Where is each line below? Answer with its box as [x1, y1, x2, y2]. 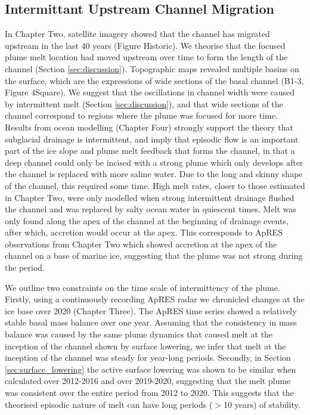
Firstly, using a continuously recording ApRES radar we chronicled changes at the [5, 293, 305, 305]
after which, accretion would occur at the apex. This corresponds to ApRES [5, 226, 283, 239]
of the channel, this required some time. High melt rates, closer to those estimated [5, 179, 305, 191]
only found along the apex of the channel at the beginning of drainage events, [5, 214, 289, 227]
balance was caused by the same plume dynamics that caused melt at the [5, 328, 273, 340]
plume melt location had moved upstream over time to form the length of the [5, 51, 288, 63]
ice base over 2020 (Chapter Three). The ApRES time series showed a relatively [5, 304, 297, 317]
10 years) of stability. [224, 398, 300, 410]
